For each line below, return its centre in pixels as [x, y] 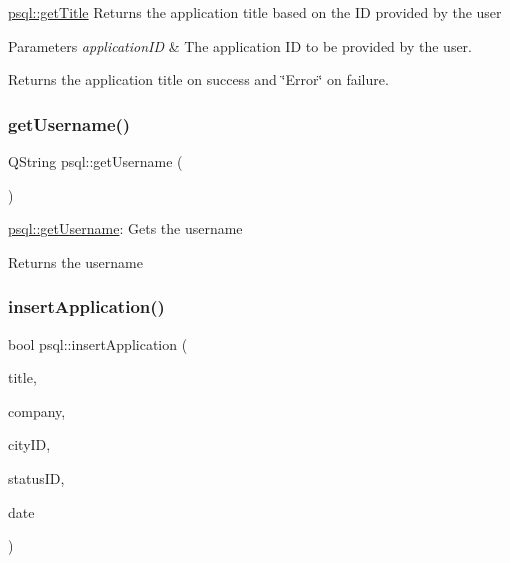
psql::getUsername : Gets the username [125, 228]
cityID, [29, 444]
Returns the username [75, 261]
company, [37, 410]
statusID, [36, 477]
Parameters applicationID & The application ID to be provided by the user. [240, 45]
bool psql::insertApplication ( [98, 343]
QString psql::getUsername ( [95, 161]
